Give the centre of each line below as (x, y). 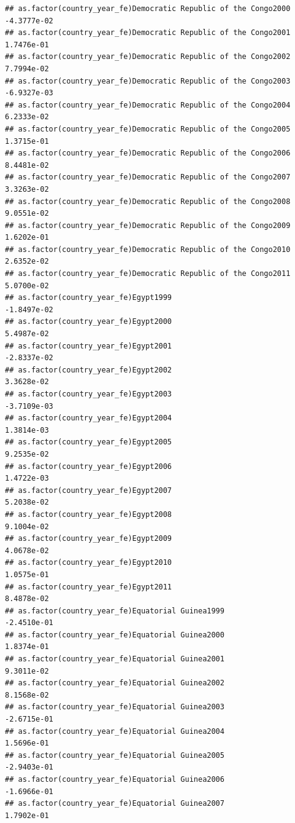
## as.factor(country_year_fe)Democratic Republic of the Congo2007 (148, 177)
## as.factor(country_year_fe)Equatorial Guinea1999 (115, 611)
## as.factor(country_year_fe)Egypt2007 (89, 490)
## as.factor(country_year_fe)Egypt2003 (89, 394)
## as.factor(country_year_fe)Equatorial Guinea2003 (115, 707)
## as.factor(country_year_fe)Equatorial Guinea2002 (115, 683)
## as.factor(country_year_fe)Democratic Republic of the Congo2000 (148, 9)
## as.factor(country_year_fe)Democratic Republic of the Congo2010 (148, 249)
